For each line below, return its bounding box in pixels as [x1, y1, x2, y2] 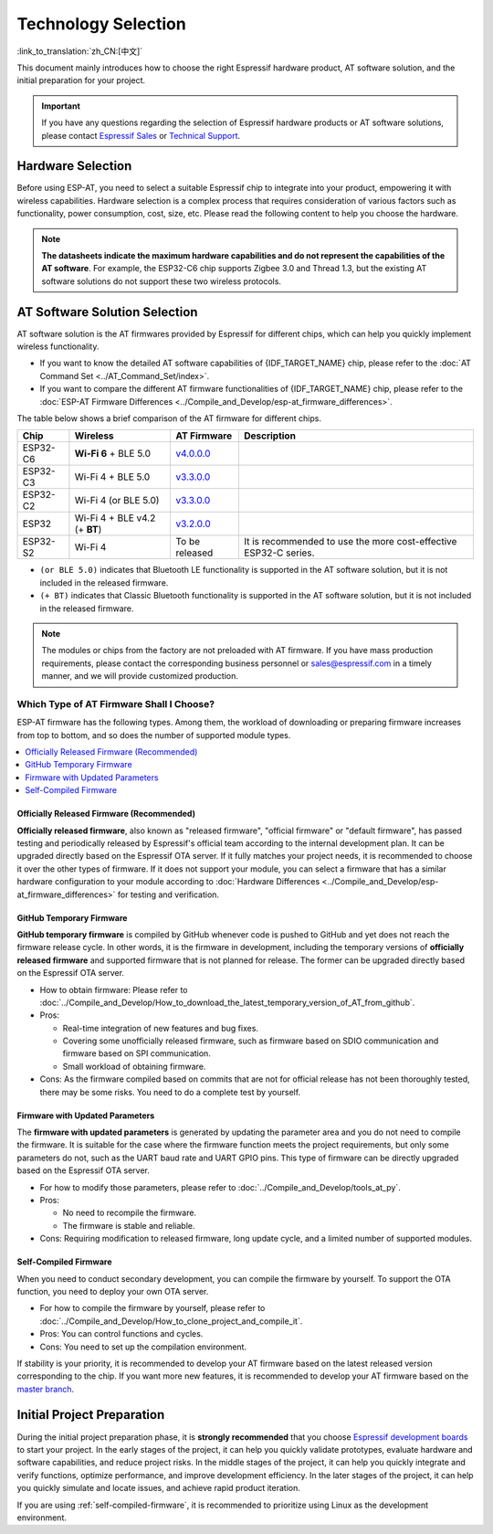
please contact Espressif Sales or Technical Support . [41, 130, 241, 141]
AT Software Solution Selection [16, 304, 198, 320]
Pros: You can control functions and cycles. [39, 1328, 204, 1339]
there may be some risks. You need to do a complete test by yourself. [39, 1086, 301, 1097]
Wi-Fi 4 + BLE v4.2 [74, 512, 156, 524]
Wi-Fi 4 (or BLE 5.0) [74, 494, 160, 507]
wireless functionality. [16, 341, 100, 352]
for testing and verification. [117, 889, 219, 900]
